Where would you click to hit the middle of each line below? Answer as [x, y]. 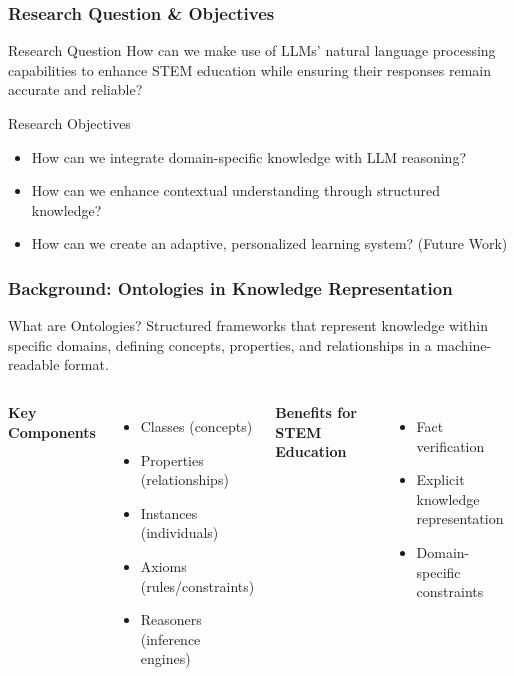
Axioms [163, 565]
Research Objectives [69, 123]
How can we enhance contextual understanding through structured [236, 190]
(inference [170, 638]
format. [86, 364]
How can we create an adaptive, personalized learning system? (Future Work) [269, 243]
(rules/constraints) [197, 585]
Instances [169, 512]
